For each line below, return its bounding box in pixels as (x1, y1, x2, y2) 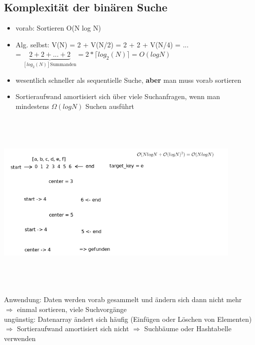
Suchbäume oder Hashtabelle (144, 323, 232, 334)
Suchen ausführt (85, 101, 135, 111)
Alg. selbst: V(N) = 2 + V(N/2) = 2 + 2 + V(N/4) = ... (15, 39, 189, 49)
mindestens (15, 101, 49, 111)
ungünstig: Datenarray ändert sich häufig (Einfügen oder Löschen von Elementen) (4, 313, 252, 324)
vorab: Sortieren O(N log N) (15, 23, 101, 33)
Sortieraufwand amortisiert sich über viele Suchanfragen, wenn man (15, 91, 220, 102)
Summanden (50, 62, 76, 68)
